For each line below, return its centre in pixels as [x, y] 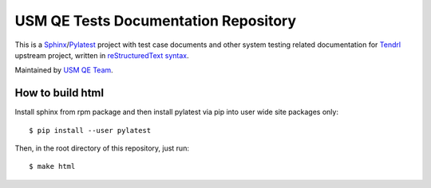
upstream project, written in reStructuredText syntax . [102, 55]
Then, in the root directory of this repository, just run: [102, 148]
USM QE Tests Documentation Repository [156, 21]
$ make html [52, 166]
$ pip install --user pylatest [90, 130]
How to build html [59, 93]
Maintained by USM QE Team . [64, 70]
